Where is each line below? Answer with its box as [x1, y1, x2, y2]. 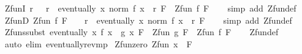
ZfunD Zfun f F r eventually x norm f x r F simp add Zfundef [4, 13, 292, 26]
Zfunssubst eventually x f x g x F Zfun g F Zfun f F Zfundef [4, 25, 279, 38]
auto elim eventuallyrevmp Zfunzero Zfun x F [4, 37, 192, 50]
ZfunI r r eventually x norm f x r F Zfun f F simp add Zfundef [4, 2, 296, 14]
